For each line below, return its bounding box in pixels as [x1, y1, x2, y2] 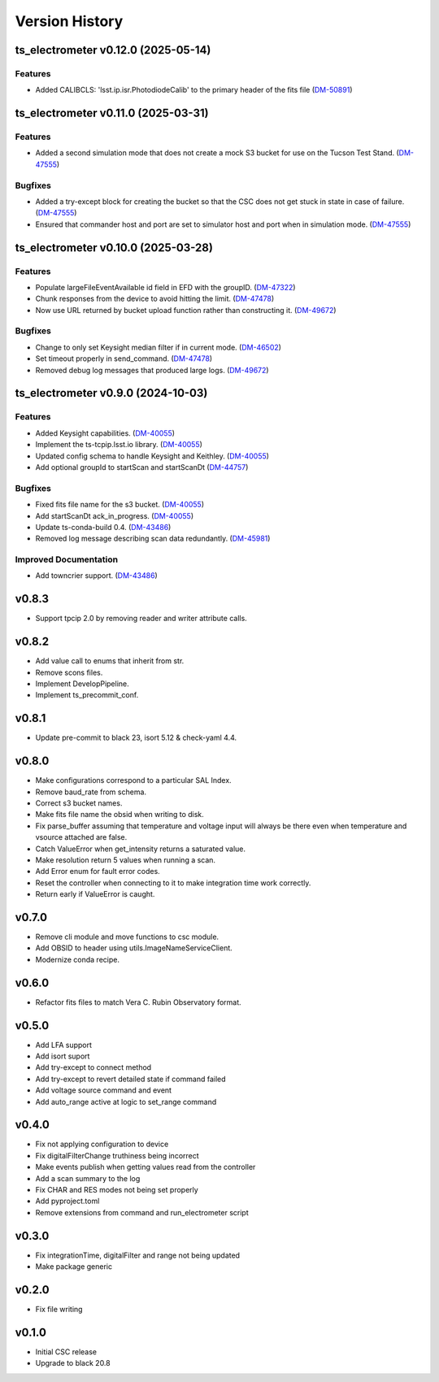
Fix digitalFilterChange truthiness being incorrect [35, 1150, 199, 1160]
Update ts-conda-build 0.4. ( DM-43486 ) [35, 522, 172, 532]
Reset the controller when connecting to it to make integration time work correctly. [35, 878, 311, 888]
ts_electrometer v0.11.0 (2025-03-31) [15, 106, 209, 120]
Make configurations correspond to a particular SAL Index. [35, 776, 232, 785]
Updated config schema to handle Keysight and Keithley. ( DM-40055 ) [35, 451, 270, 461]
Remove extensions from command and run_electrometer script [35, 1207, 249, 1217]
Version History [15, 12, 124, 30]
